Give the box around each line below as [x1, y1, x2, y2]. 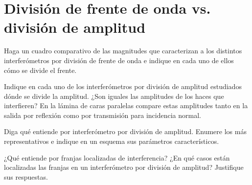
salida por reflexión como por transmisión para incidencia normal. [4, 110, 202, 120]
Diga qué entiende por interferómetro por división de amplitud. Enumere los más [4, 126, 247, 137]
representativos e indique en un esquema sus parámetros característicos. [4, 136, 219, 146]
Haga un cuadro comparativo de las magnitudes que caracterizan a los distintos [4, 46, 242, 56]
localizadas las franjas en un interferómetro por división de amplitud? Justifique [4, 162, 244, 172]
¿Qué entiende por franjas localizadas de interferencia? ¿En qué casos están [4, 152, 230, 162]
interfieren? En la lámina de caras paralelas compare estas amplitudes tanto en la [4, 100, 248, 111]
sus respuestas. [4, 171, 48, 182]
